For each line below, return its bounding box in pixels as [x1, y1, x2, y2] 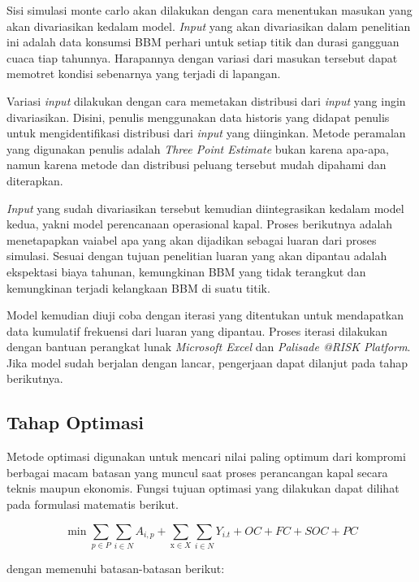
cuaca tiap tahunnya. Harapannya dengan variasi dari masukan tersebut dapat [6, 49, 398, 66]
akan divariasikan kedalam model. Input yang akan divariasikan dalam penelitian [6, 17, 411, 34]
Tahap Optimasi [6, 410, 144, 435]
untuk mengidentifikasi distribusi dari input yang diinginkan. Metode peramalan [6, 124, 406, 141]
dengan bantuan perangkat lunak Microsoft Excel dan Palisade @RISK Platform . [6, 338, 411, 355]
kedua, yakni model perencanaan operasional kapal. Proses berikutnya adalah [6, 215, 393, 232]
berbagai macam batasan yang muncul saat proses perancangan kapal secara [6, 463, 388, 480]
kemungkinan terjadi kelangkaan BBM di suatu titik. [6, 279, 270, 296]
